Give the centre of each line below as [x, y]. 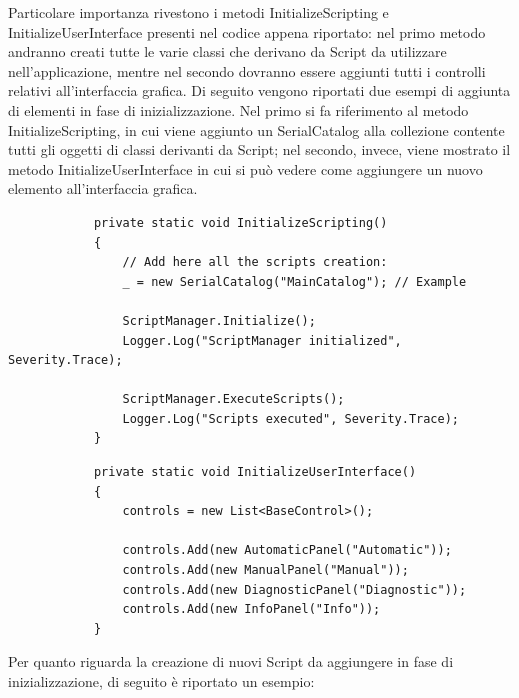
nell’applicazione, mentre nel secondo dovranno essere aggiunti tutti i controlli [247, 70]
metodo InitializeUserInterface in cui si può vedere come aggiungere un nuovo [245, 168]
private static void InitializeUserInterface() [255, 472]
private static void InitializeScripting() [240, 222]
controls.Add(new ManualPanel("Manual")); [265, 570]
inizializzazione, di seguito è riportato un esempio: [161, 681]
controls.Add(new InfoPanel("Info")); [251, 609]
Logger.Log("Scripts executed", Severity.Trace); [291, 418]
